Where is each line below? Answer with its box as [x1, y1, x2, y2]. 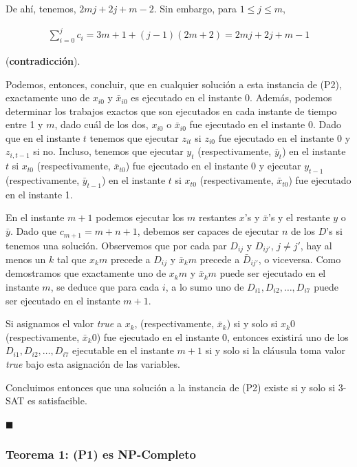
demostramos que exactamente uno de [6, 266, 166, 280]
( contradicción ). [6, 53, 80, 68]
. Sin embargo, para [153, 1, 237, 15]
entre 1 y [6, 117, 43, 132]
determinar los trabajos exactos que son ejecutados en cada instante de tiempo [6, 103, 337, 118]
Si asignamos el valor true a [6, 316, 122, 331]
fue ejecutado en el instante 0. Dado [189, 117, 341, 132]
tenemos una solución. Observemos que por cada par [6, 238, 227, 252]
